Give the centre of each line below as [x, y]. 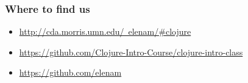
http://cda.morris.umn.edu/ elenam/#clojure [105, 31]
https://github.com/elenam [70, 72]
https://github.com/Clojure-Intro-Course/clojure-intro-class [131, 52]
